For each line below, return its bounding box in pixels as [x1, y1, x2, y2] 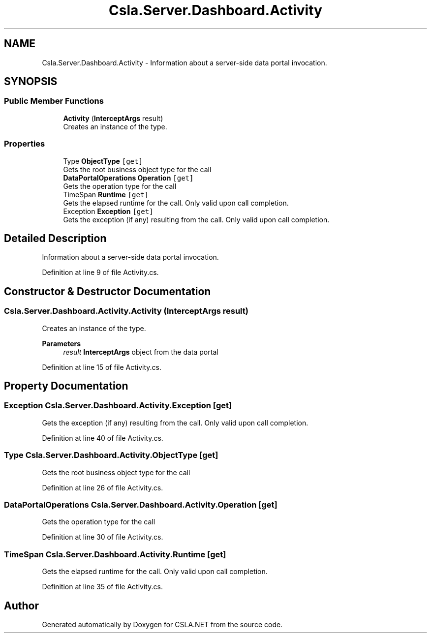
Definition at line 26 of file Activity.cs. [42, 483, 163, 492]
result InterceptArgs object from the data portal [63, 347, 218, 356]
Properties [4, 139, 45, 149]
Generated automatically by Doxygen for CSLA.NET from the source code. [42, 620, 283, 629]
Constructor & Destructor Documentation [4, 285, 211, 298]
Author [4, 599, 39, 612]
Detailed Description [4, 232, 107, 244]
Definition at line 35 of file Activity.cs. [42, 582, 163, 591]
